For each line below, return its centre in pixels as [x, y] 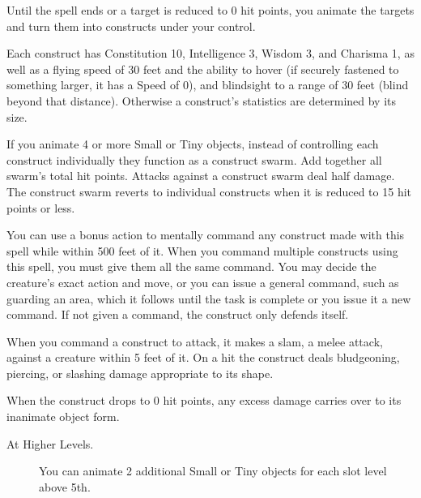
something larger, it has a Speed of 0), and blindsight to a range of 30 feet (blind [208, 85]
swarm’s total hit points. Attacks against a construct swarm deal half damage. [201, 176]
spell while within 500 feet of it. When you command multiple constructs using [202, 250]
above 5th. [65, 486]
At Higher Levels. [50, 443]
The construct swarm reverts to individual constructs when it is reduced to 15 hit [209, 191]
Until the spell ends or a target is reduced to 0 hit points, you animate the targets [210, 10]
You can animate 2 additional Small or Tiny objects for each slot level [213, 471]
